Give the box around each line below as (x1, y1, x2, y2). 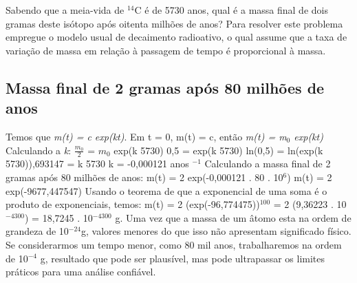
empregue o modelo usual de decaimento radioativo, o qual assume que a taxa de (6, 30, 347, 44)
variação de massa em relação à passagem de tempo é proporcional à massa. (6, 43, 326, 57)
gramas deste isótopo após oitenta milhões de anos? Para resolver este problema (6, 16, 343, 30)
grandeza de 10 (6, 224, 69, 238)
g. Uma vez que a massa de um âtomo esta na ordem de (115, 210, 351, 224)
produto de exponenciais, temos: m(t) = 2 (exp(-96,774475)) (6, 197, 260, 211)
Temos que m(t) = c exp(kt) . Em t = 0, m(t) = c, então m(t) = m (6, 129, 287, 143)
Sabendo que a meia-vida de (6, 3, 125, 17)
